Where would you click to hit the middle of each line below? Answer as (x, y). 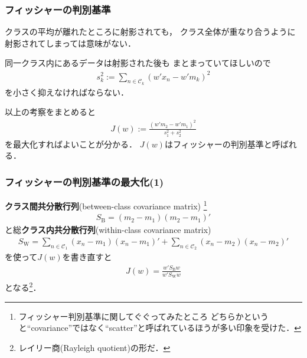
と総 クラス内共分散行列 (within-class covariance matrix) (108, 230)
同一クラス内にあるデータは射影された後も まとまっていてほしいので (138, 63)
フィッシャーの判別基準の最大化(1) (84, 181)
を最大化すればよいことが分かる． (71, 144)
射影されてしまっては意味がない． (71, 43)
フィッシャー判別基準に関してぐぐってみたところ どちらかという (143, 316)
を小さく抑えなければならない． (67, 92)
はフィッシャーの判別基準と (218, 144)
